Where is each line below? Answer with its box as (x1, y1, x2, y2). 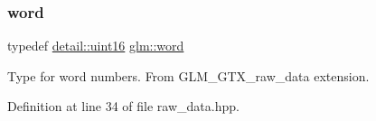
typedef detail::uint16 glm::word (7, 36, 184, 55)
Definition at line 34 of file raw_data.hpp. (7, 97, 240, 116)
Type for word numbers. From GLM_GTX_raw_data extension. (7, 66, 370, 85)
